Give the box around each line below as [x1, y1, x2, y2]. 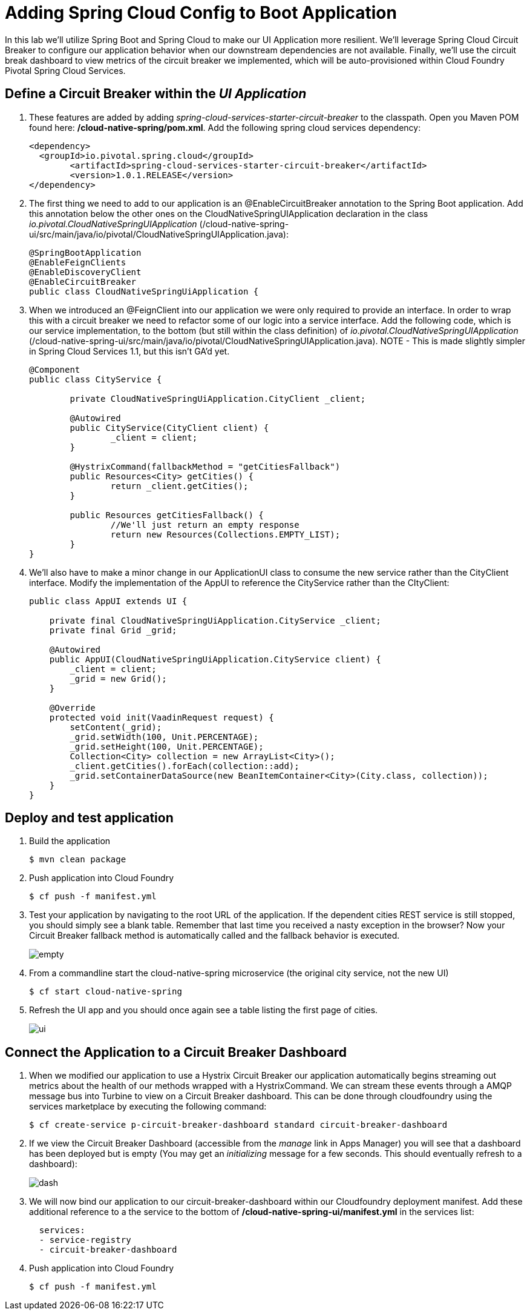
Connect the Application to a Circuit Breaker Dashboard [5, 1044, 347, 1060]
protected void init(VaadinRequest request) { [49, 712, 274, 722]
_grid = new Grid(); [70, 673, 167, 684]
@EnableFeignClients [29, 257, 126, 267]
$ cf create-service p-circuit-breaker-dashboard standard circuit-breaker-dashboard [29, 1120, 448, 1130]
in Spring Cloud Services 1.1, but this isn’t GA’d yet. [29, 345, 230, 356]
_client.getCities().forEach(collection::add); [70, 761, 299, 771]
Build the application [29, 836, 111, 847]
